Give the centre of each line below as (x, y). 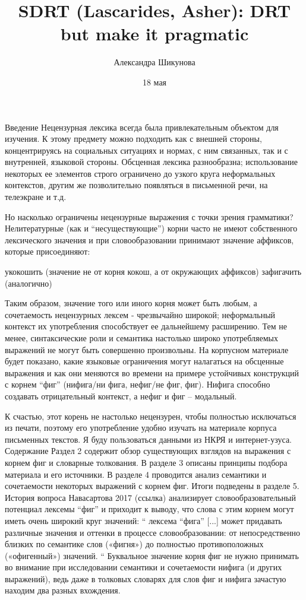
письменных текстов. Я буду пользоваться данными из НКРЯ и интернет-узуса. (148, 439)
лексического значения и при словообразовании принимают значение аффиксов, (149, 239)
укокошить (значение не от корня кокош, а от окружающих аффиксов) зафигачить (153, 272)
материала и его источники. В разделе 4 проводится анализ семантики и (136, 474)
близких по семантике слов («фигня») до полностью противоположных (134, 544)
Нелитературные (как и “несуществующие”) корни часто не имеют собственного (151, 228)
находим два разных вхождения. (63, 590)
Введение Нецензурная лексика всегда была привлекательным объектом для (142, 127)
